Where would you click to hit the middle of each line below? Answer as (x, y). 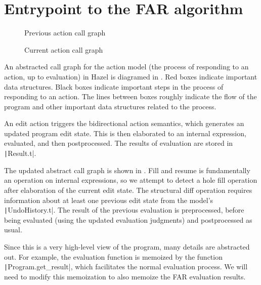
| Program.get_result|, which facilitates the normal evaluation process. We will (126, 267)
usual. (13, 230)
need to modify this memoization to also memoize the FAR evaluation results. (125, 276)
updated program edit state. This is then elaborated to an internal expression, (125, 133)
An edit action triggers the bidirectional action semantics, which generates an (124, 123)
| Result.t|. (20, 153)
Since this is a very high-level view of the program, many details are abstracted (127, 246)
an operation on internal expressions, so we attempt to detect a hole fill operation (131, 180)
